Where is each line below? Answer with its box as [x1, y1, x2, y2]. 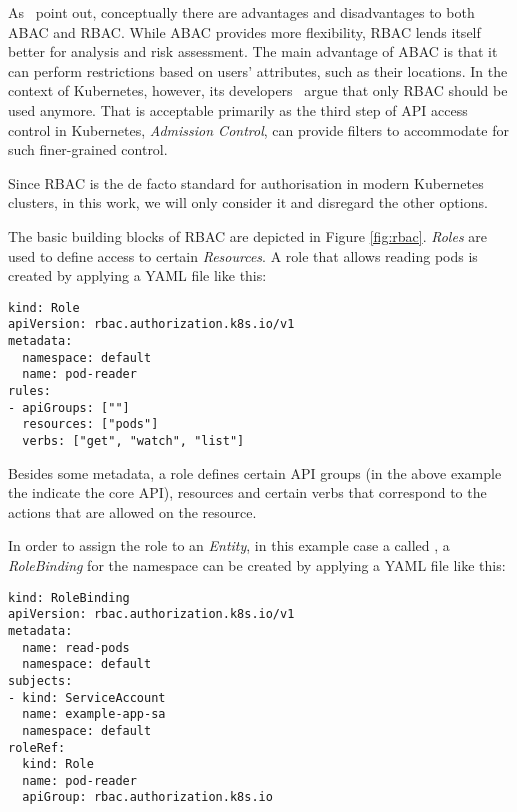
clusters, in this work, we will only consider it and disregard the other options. [8, 192, 488, 213]
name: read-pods [22, 640, 130, 655]
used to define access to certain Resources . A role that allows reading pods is [8, 245, 478, 266]
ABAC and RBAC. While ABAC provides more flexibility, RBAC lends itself [8, 21, 481, 42]
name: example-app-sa [22, 707, 166, 722]
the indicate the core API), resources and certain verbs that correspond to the [8, 482, 487, 503]
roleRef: [8, 740, 66, 755]
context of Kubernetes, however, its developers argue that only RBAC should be [8, 80, 508, 101]
